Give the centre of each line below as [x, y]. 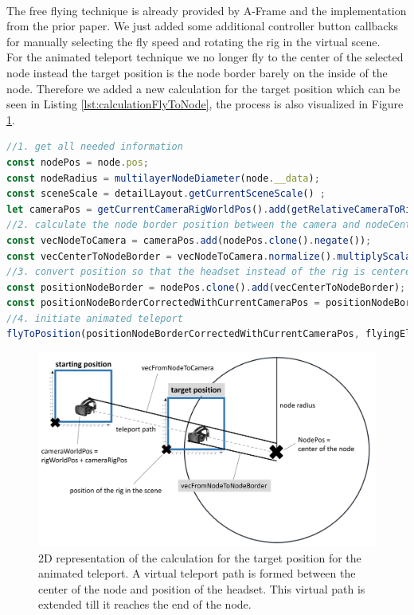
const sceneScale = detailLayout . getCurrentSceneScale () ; [166, 194]
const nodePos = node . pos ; [78, 162]
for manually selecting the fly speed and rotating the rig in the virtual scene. [193, 41]
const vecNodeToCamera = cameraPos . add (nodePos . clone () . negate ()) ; [189, 240]
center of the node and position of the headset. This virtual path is [202, 588]
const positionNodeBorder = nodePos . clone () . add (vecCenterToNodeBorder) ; [206, 287]
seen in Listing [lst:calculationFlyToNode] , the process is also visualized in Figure [205, 104]
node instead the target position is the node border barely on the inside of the [197, 72]
